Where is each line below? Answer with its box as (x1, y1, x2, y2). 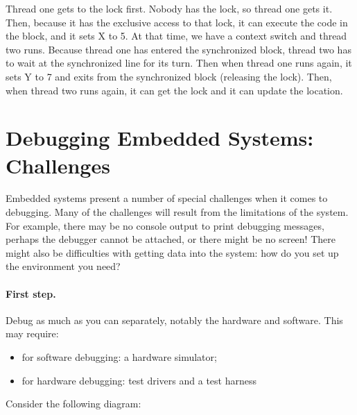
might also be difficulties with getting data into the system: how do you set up (6, 245, 339, 260)
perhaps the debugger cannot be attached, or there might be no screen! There (6, 232, 336, 246)
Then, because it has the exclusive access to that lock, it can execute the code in (6, 15, 348, 29)
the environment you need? (6, 259, 121, 273)
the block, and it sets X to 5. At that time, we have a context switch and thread (6, 28, 347, 43)
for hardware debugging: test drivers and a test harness (21, 373, 256, 387)
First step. (6, 286, 56, 300)
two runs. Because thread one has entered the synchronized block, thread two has (6, 42, 351, 56)
